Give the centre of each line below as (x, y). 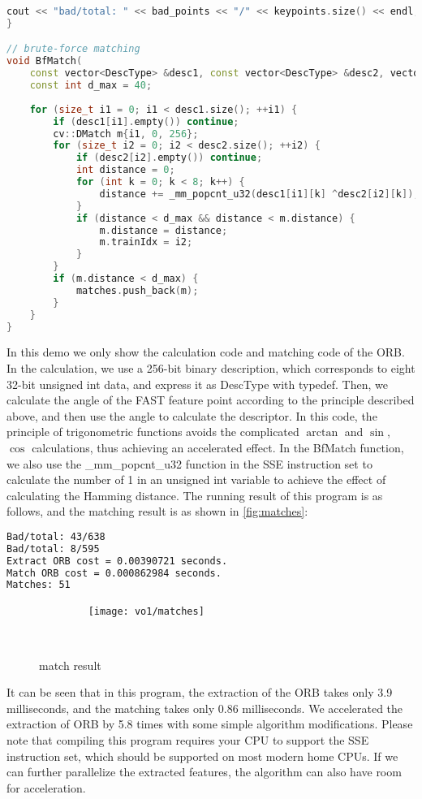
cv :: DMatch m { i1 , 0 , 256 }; (126, 134)
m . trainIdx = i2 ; (146, 242)
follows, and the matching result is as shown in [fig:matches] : (157, 511)
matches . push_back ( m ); (137, 290)
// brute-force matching (73, 49)
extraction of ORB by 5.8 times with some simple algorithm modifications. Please (210, 724)
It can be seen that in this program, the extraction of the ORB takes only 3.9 (200, 692)
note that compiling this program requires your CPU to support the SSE (188, 739)
